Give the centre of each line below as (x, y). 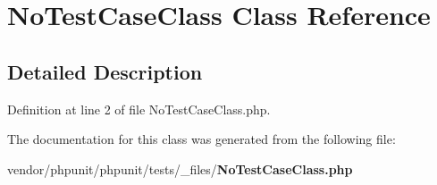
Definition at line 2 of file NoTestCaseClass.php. (139, 109)
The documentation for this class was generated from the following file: (202, 139)
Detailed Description (105, 71)
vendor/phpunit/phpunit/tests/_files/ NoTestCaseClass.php (180, 168)
